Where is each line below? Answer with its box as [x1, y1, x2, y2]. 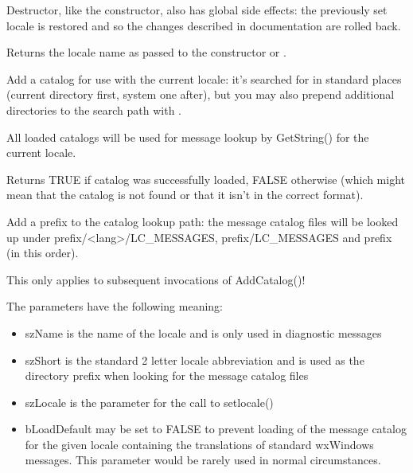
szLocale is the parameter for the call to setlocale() [25, 393, 274, 410]
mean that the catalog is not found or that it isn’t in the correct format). [6, 186, 364, 203]
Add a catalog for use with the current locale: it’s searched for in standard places [6, 70, 402, 87]
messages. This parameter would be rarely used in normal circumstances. [25, 451, 381, 468]
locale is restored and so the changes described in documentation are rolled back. [6, 17, 401, 33]
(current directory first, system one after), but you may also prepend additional [6, 86, 395, 103]
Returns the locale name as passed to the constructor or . [6, 44, 286, 61]
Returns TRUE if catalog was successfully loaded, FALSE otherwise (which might [6, 170, 406, 187]
